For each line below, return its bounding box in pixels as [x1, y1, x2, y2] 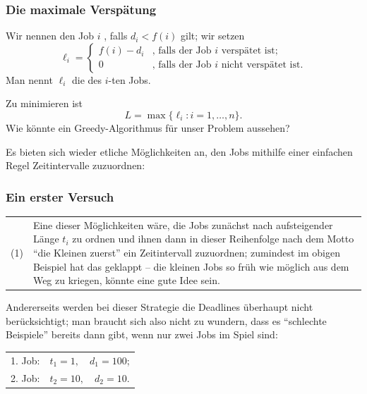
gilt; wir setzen [181, 28, 245, 43]
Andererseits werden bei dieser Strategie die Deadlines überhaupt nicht [6, 300, 313, 314]
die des [72, 72, 102, 87]
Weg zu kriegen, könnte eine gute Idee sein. [32, 273, 220, 288]
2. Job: [11, 370, 40, 385]
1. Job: [11, 352, 40, 367]
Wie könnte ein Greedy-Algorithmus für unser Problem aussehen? [6, 121, 290, 135]
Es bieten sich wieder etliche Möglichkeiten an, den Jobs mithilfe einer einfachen [6, 144, 353, 159]
